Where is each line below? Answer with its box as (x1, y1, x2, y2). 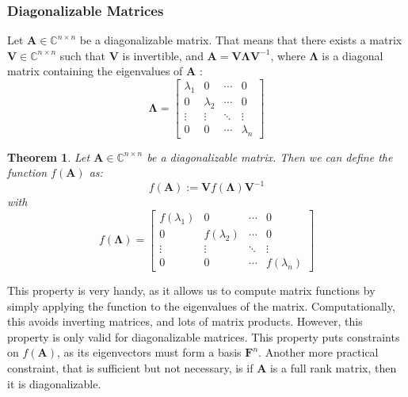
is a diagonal (322, 47, 383, 63)
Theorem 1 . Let (7, 148, 90, 165)
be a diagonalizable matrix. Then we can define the (147, 148, 393, 165)
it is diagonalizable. (7, 375, 101, 391)
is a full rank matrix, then (269, 359, 397, 376)
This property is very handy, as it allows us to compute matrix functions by (7, 281, 376, 298)
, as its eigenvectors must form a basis (56, 344, 242, 361)
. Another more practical (258, 344, 379, 361)
